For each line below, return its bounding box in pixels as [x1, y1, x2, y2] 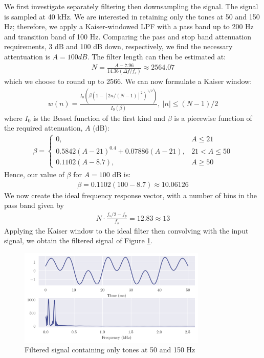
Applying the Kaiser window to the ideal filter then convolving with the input [4, 225, 249, 236]
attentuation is [4, 51, 50, 61]
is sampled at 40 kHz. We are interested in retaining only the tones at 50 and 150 [4, 11, 260, 22]
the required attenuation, [4, 122, 83, 133]
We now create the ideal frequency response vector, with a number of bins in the [4, 189, 257, 200]
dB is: [112, 169, 131, 179]
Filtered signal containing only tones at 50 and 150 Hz [25, 344, 195, 355]
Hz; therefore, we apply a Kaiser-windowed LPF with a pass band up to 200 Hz [4, 21, 254, 32]
